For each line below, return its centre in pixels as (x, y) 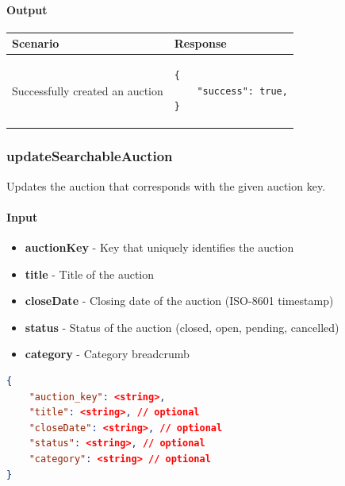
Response (200, 43)
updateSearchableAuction (90, 156)
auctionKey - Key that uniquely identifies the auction (159, 247)
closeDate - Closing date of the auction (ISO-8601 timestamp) (179, 301)
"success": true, (242, 91)
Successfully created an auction (88, 90)
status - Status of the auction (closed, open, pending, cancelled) (182, 327)
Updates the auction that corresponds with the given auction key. (166, 185)
